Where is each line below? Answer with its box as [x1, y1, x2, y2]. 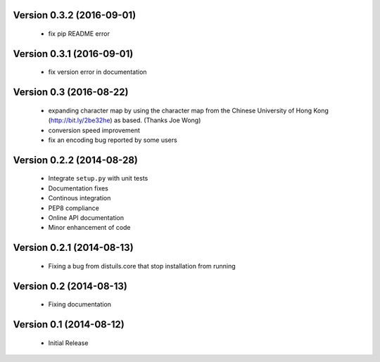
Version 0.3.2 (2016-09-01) [13, 9, 137, 21]
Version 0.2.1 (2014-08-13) [13, 242, 134, 254]
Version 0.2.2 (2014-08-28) [13, 154, 139, 166]
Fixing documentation [48, 300, 112, 309]
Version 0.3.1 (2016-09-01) [13, 48, 134, 60]
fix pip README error [48, 30, 110, 38]
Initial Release [48, 338, 89, 347]
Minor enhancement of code [48, 224, 131, 232]
